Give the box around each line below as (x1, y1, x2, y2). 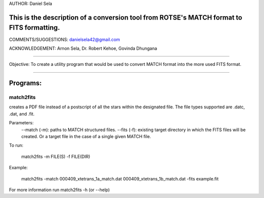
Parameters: (9, 120, 34, 126)
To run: (9, 142, 24, 148)
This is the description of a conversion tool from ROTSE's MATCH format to (9, 13, 242, 21)
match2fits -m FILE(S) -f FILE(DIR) (21, 154, 90, 159)
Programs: (9, 79, 42, 87)
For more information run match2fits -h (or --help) (9, 187, 110, 193)
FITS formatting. (9, 23, 60, 32)
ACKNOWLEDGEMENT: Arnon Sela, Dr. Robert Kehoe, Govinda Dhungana (9, 45, 157, 51)
